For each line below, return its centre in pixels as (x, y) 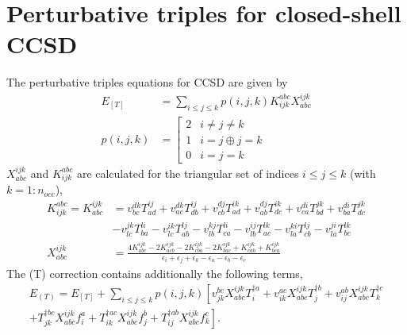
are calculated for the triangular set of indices (188, 173)
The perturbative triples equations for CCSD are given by (147, 82)
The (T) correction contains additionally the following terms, (155, 273)
